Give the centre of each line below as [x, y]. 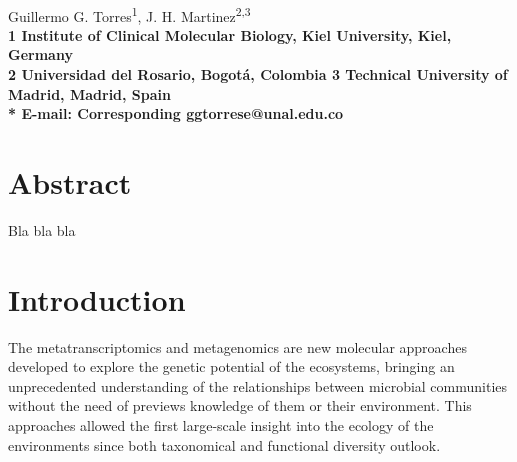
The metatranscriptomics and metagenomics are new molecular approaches [237, 346]
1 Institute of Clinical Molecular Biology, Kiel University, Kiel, [230, 34]
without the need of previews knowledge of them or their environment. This [240, 405]
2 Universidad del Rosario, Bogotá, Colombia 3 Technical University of [258, 74]
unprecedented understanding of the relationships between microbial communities [258, 385]
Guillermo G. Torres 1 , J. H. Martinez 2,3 [129, 14]
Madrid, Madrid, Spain [90, 93]
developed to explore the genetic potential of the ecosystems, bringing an [231, 366]
